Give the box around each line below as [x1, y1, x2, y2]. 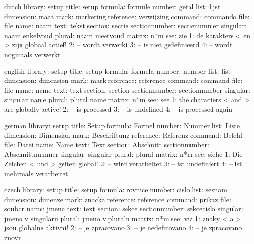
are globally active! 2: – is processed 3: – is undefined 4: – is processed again [4, 103, 233, 114]
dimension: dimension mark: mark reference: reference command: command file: [4, 75, 243, 85]
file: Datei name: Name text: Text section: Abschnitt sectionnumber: [4, 139, 209, 149]
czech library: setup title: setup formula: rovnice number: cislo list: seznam [4, 184, 227, 195]
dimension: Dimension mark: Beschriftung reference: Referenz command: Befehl [4, 130, 242, 140]
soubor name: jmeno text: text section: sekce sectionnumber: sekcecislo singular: [4, 203, 243, 214]
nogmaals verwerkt [4, 49, 61, 59]
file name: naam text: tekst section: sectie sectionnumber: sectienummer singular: [4, 20, 247, 31]
